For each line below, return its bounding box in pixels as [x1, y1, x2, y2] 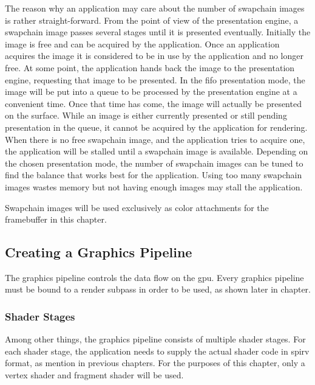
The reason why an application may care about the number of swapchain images [5, 2, 305, 14]
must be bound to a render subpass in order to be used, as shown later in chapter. [5, 283, 311, 296]
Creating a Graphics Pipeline [5, 243, 192, 262]
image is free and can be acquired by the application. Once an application [5, 37, 280, 50]
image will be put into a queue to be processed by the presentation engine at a [5, 85, 297, 98]
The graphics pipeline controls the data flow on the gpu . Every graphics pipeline [5, 271, 304, 283]
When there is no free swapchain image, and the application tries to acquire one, [5, 133, 305, 145]
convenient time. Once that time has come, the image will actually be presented [5, 97, 302, 109]
